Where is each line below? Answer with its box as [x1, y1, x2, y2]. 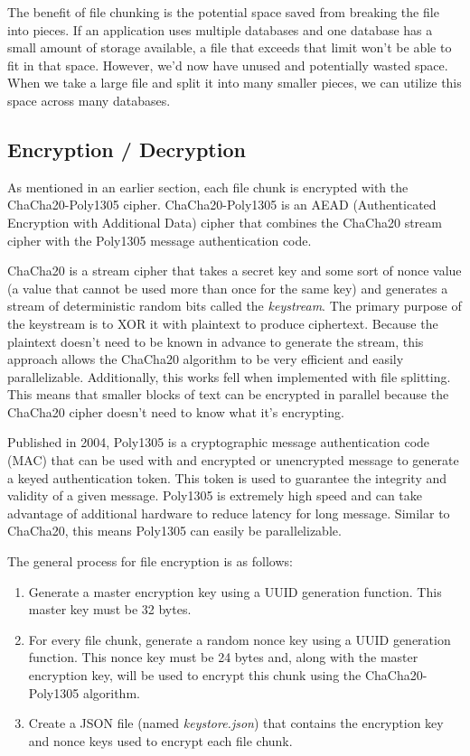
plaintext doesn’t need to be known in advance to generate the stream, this [7, 331, 424, 350]
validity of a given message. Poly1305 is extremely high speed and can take [7, 486, 423, 505]
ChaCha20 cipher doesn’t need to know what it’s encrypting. [7, 402, 344, 421]
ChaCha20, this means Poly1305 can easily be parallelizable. [7, 521, 342, 540]
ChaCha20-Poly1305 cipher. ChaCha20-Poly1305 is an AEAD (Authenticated [7, 195, 437, 214]
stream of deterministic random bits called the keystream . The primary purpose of [7, 296, 462, 315]
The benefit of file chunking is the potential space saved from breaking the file [7, 3, 439, 21]
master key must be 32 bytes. [28, 600, 192, 619]
